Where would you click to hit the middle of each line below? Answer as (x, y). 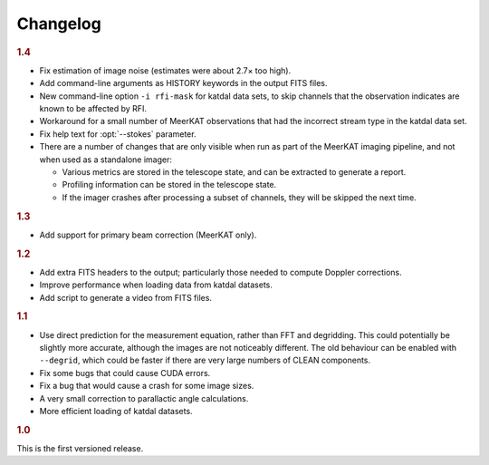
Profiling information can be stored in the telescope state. (169, 185)
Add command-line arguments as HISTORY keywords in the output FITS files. (183, 83)
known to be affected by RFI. (93, 108)
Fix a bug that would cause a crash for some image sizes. (147, 386)
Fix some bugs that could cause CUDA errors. (125, 373)
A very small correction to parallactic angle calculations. (144, 398)
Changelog (59, 24)
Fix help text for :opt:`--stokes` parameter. (118, 134)
